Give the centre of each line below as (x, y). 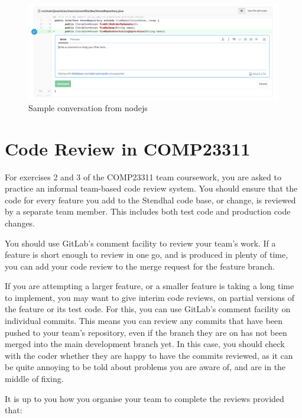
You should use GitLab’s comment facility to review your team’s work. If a (140, 243)
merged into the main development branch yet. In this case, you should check (145, 344)
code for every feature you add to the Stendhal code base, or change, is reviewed (150, 200)
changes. (20, 223)
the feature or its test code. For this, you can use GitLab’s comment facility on (148, 309)
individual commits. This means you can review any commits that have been (144, 321)
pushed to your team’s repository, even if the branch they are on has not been (146, 332)
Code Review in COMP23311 (128, 148)
